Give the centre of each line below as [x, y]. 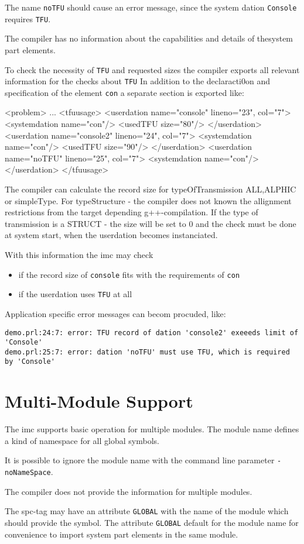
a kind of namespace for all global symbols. [82, 440]
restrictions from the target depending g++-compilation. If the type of [131, 212]
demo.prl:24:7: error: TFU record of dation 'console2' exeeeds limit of [152, 333]
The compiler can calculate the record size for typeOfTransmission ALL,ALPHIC [151, 189]
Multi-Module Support [99, 401]
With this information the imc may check [79, 254]
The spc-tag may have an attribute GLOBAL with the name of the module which [147, 511]
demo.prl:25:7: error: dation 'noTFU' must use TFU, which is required [147, 352]
